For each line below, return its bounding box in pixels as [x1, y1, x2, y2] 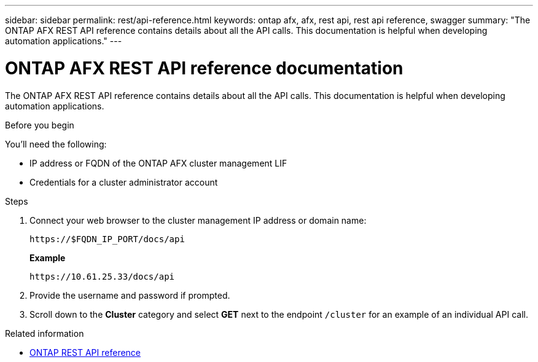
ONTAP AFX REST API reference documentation [5, 57, 404, 79]
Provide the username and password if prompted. [29, 289, 230, 301]
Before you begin [5, 119, 74, 130]
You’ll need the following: [5, 138, 107, 149]
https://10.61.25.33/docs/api [29, 271, 175, 281]
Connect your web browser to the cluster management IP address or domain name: [29, 214, 367, 226]
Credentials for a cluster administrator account [29, 176, 218, 187]
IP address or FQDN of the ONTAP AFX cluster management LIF [29, 157, 287, 168]
